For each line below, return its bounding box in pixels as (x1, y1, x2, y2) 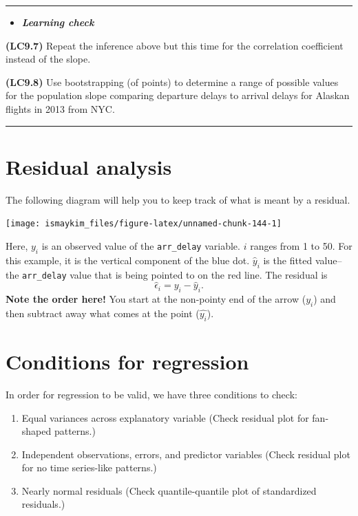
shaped (21, 424, 52, 438)
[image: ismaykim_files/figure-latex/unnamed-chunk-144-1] (6, 219, 282, 229)
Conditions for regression (6, 347, 249, 375)
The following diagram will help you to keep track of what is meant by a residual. (6, 192, 350, 206)
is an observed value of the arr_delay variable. (41, 238, 240, 252)
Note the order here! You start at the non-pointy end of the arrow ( (6, 292, 306, 306)
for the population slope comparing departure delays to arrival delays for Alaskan (6, 88, 350, 103)
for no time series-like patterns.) (21, 460, 157, 475)
